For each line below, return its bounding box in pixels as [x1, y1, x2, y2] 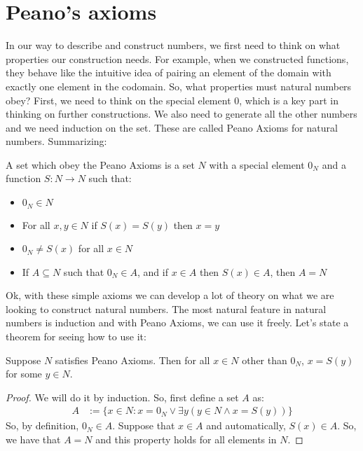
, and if [137, 264, 168, 279]
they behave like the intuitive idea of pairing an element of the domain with [6, 65, 331, 80]
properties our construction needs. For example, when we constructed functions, [6, 51, 349, 66]
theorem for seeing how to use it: [6, 329, 146, 344]
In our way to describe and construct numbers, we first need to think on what [6, 38, 341, 53]
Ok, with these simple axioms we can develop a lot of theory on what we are [6, 288, 334, 303]
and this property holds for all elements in [95, 432, 277, 447]
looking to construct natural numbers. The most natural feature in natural [6, 301, 327, 316]
